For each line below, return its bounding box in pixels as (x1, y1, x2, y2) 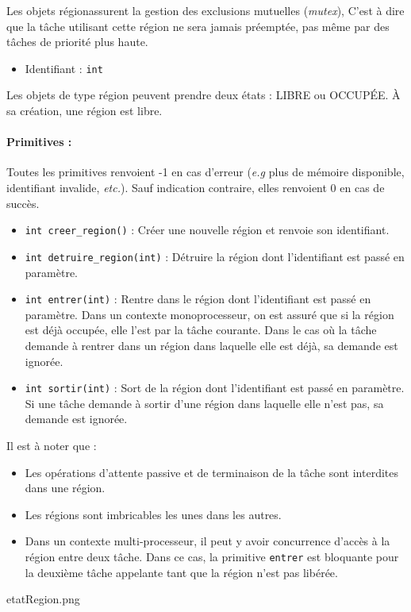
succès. (6, 194, 40, 211)
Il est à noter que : (6, 437, 97, 453)
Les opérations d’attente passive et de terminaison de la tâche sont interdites (25, 464, 398, 480)
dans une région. (25, 479, 106, 496)
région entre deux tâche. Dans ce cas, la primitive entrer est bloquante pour (25, 548, 399, 564)
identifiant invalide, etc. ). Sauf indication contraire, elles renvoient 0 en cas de (6, 179, 385, 196)
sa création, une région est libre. (6, 102, 163, 119)
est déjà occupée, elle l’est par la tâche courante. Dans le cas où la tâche (25, 321, 377, 338)
